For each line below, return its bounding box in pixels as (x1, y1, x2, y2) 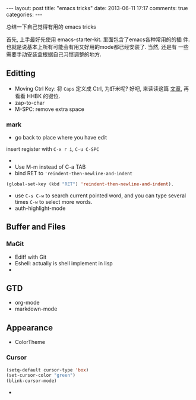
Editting (6, 69, 36, 79)
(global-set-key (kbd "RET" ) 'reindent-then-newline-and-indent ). (6, 181, 174, 187)
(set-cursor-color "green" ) (6, 373, 76, 379)
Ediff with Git (14, 253, 46, 261)
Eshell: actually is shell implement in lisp (14, 259, 113, 266)
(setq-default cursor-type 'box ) (6, 367, 89, 373)
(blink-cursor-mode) (6, 378, 58, 384)
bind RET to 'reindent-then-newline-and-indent (14, 170, 132, 177)
